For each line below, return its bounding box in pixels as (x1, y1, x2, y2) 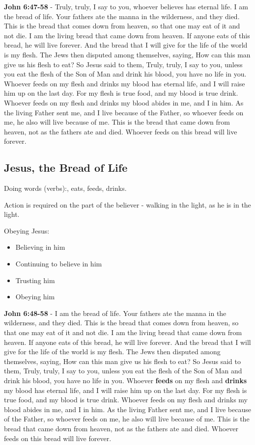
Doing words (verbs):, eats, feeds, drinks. (4, 183, 127, 193)
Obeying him (15, 291, 55, 302)
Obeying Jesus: (4, 225, 50, 236)
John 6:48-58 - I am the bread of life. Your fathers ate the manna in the (4, 308, 227, 318)
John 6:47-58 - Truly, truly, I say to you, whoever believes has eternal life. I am (4, 1, 248, 11)
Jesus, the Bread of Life (4, 160, 128, 175)
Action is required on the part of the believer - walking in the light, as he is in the (4, 199, 251, 209)
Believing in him (15, 242, 65, 252)
